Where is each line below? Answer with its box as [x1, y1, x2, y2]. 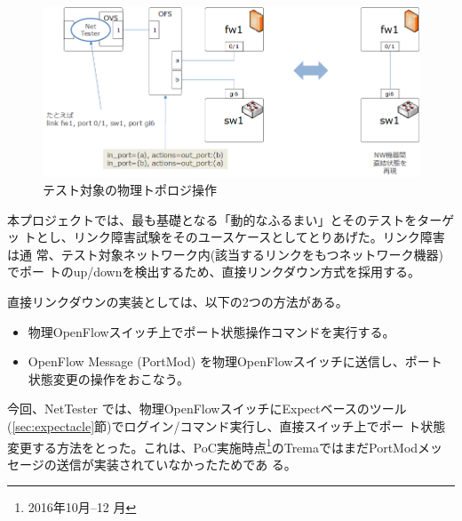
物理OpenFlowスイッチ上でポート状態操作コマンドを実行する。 [28, 322, 395, 341]
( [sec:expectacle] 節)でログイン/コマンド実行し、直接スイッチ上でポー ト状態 [7, 416, 446, 435]
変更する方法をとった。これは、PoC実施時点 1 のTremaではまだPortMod [7, 435, 418, 456]
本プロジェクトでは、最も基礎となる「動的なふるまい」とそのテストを [7, 210, 418, 228]
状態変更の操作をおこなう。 [28, 369, 189, 388]
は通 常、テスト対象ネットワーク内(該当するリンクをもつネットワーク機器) [7, 244, 443, 263]
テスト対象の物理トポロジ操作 [43, 180, 217, 198]
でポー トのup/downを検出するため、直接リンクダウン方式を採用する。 [7, 262, 420, 281]
